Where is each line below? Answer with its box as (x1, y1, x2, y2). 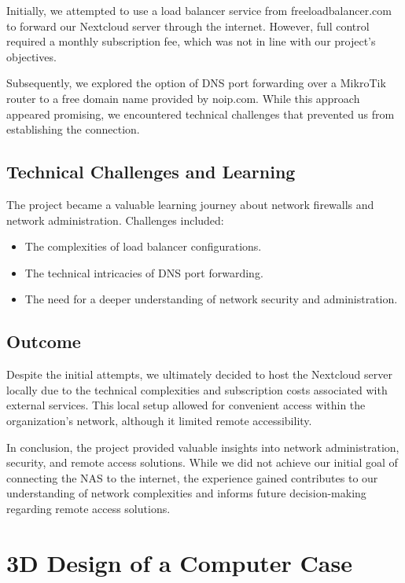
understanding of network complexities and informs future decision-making (6, 485, 366, 501)
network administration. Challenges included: (6, 211, 224, 228)
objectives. (6, 48, 57, 64)
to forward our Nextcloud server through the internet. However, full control (6, 17, 370, 34)
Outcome (6, 329, 81, 354)
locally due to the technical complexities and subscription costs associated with (6, 381, 388, 398)
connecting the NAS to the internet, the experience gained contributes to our (6, 469, 378, 486)
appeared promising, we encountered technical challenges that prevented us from (6, 105, 395, 122)
